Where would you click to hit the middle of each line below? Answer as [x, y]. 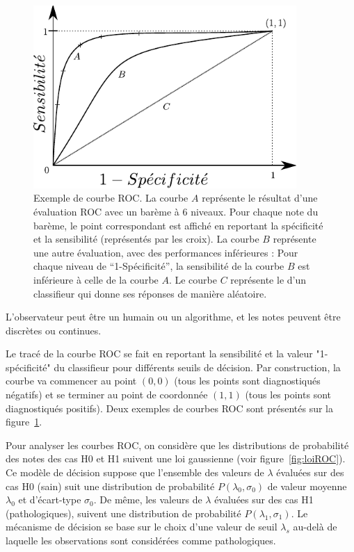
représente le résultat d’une [260, 198]
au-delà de [315, 527]
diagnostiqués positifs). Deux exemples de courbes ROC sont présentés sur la [170, 408]
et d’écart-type [50, 500]
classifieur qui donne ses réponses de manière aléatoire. [150, 293]
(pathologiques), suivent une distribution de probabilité [123, 513]
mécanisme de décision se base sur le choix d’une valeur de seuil [142, 527]
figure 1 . [24, 422]
